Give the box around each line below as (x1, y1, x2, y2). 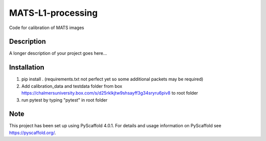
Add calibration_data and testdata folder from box (21, 83, 123, 89)
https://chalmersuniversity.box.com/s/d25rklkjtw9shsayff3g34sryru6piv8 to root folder (21, 90, 199, 96)
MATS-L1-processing (9, 7, 98, 18)
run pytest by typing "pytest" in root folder (21, 97, 108, 103)
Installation (9, 63, 44, 71)
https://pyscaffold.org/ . (9, 130, 56, 136)
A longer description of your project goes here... (9, 50, 107, 56)
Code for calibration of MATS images (9, 25, 84, 31)
